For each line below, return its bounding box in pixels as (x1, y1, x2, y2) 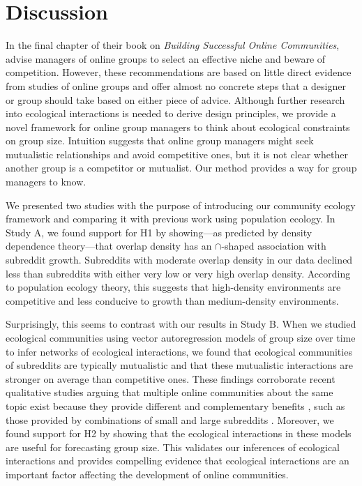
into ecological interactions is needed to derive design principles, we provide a (6, 106, 336, 121)
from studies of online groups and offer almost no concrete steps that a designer (6, 78, 346, 93)
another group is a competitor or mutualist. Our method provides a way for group (6, 160, 357, 175)
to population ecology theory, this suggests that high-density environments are (6, 280, 341, 294)
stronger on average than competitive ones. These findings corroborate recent (6, 371, 335, 386)
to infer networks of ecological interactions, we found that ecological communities (6, 344, 352, 358)
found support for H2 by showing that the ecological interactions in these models (6, 426, 352, 441)
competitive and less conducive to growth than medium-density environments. (6, 293, 339, 307)
